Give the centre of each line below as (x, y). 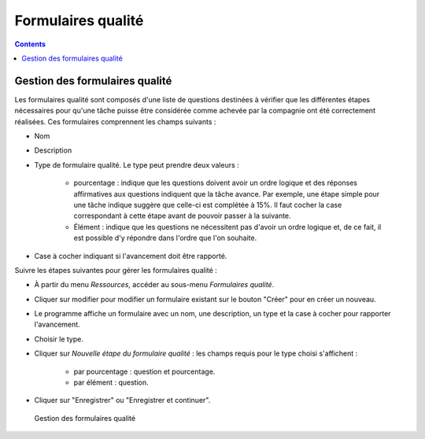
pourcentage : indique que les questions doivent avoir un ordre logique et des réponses (216, 183)
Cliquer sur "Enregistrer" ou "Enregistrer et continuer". (122, 400)
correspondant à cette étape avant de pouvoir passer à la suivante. (182, 216)
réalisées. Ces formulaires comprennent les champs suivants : (115, 121)
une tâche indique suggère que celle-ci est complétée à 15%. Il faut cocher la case (208, 205)
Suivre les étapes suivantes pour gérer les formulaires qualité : (116, 270)
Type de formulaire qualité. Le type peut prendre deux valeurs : (137, 164)
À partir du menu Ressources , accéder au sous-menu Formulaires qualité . (154, 285)
